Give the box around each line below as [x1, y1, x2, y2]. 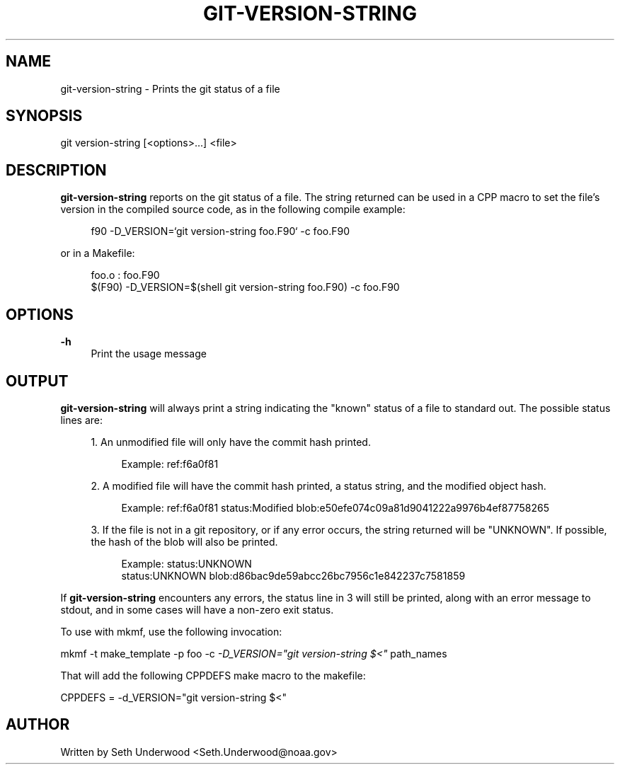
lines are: [60, 413, 103, 426]
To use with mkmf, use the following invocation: [60, 625, 282, 638]
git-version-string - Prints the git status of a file [60, 82, 280, 95]
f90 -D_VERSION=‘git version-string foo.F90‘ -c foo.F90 [91, 225, 350, 238]
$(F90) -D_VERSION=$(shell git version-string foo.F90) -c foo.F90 [91, 281, 400, 294]
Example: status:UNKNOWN [121, 557, 252, 570]
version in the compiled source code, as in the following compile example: [60, 203, 406, 216]
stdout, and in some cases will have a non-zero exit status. [60, 603, 334, 616]
